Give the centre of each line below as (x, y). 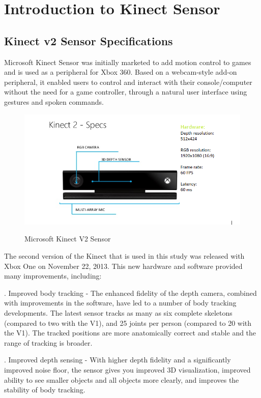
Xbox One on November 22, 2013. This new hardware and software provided (123, 266)
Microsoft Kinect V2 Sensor (68, 239)
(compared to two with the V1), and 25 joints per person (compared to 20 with (128, 323)
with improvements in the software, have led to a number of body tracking (120, 303)
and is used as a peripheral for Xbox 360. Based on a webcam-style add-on (121, 72)
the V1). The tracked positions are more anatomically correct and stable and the (130, 333)
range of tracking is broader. (48, 342)
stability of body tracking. (45, 390)
